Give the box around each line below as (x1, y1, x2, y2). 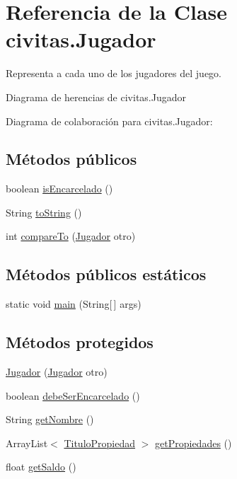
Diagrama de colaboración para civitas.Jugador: (6, 113, 213, 128)
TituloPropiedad (64, 435, 136, 450)
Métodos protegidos (6, 331, 154, 353)
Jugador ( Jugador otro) (6, 364, 108, 379)
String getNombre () (6, 412, 94, 427)
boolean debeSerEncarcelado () (6, 388, 140, 403)
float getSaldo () (6, 459, 76, 474)
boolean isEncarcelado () (6, 181, 113, 196)
